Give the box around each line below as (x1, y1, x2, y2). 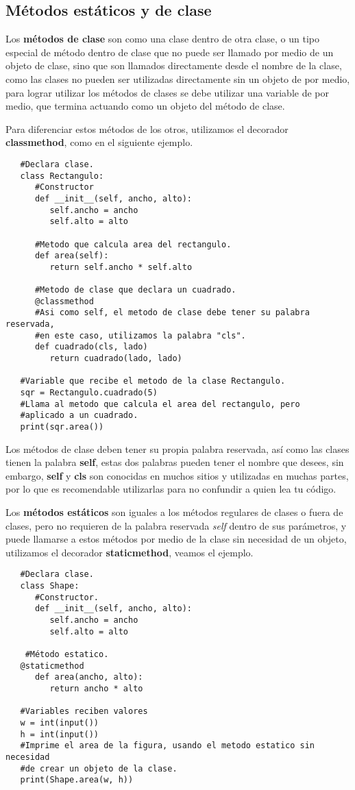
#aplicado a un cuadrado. (20, 410, 138, 421)
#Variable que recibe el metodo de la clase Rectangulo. (20, 376, 286, 386)
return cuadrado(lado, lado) (49, 354, 182, 364)
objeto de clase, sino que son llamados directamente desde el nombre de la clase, (5, 58, 342, 73)
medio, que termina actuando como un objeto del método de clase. (5, 99, 285, 113)
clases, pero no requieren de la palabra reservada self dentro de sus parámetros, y (5, 518, 347, 532)
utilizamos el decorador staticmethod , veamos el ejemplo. (5, 545, 254, 559)
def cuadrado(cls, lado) (34, 342, 148, 352)
